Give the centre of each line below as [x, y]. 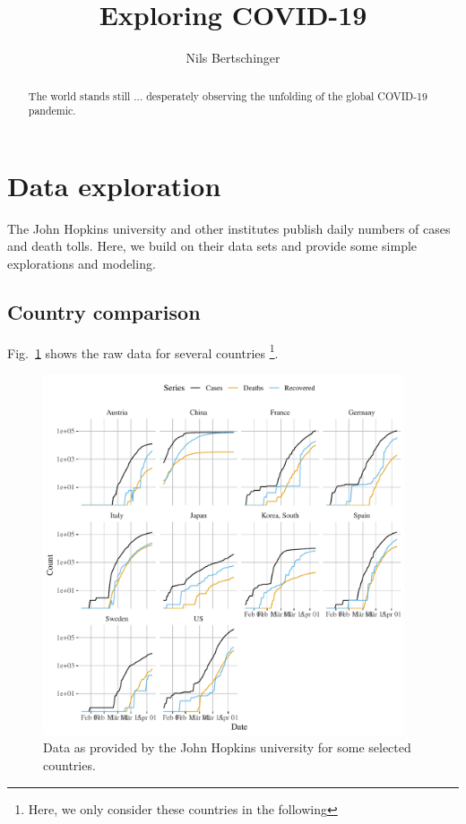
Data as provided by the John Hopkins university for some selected [227, 747]
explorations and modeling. [82, 263]
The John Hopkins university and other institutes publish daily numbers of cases [229, 228]
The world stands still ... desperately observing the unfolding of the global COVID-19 [228, 95]
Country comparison [104, 311]
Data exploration [114, 185]
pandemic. [52, 111]
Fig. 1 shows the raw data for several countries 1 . [143, 351]
